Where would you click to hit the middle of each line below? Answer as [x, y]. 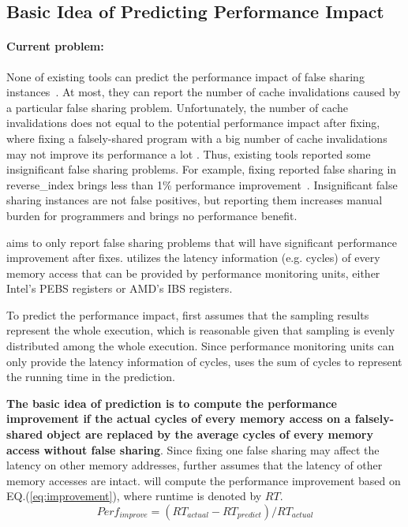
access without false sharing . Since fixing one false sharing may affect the [193, 449]
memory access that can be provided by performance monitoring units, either [193, 273]
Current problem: [55, 46]
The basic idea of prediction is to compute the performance [172, 403]
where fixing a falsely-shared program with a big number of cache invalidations [197, 138]
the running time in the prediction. [91, 377]
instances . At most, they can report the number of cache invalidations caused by [204, 92]
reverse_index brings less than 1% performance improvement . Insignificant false [202, 184]
